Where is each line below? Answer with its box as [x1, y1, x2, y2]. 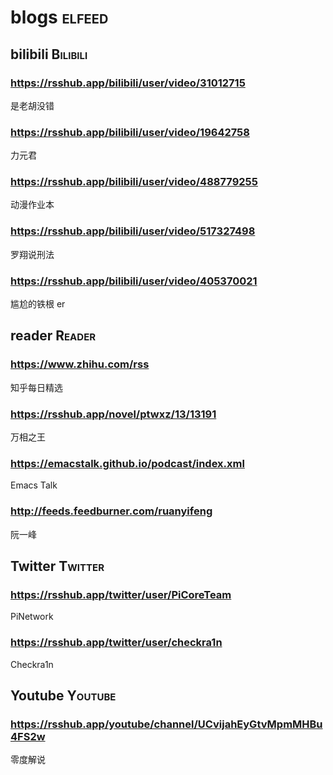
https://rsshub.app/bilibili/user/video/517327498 [10, 224, 256, 238]
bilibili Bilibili [10, 46, 88, 63]
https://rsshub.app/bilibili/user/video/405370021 [10, 274, 258, 288]
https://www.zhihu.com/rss [10, 357, 150, 371]
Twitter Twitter [10, 558, 105, 575]
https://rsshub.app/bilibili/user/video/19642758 [10, 125, 250, 139]
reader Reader [10, 327, 97, 345]
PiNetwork [10, 611, 54, 623]
